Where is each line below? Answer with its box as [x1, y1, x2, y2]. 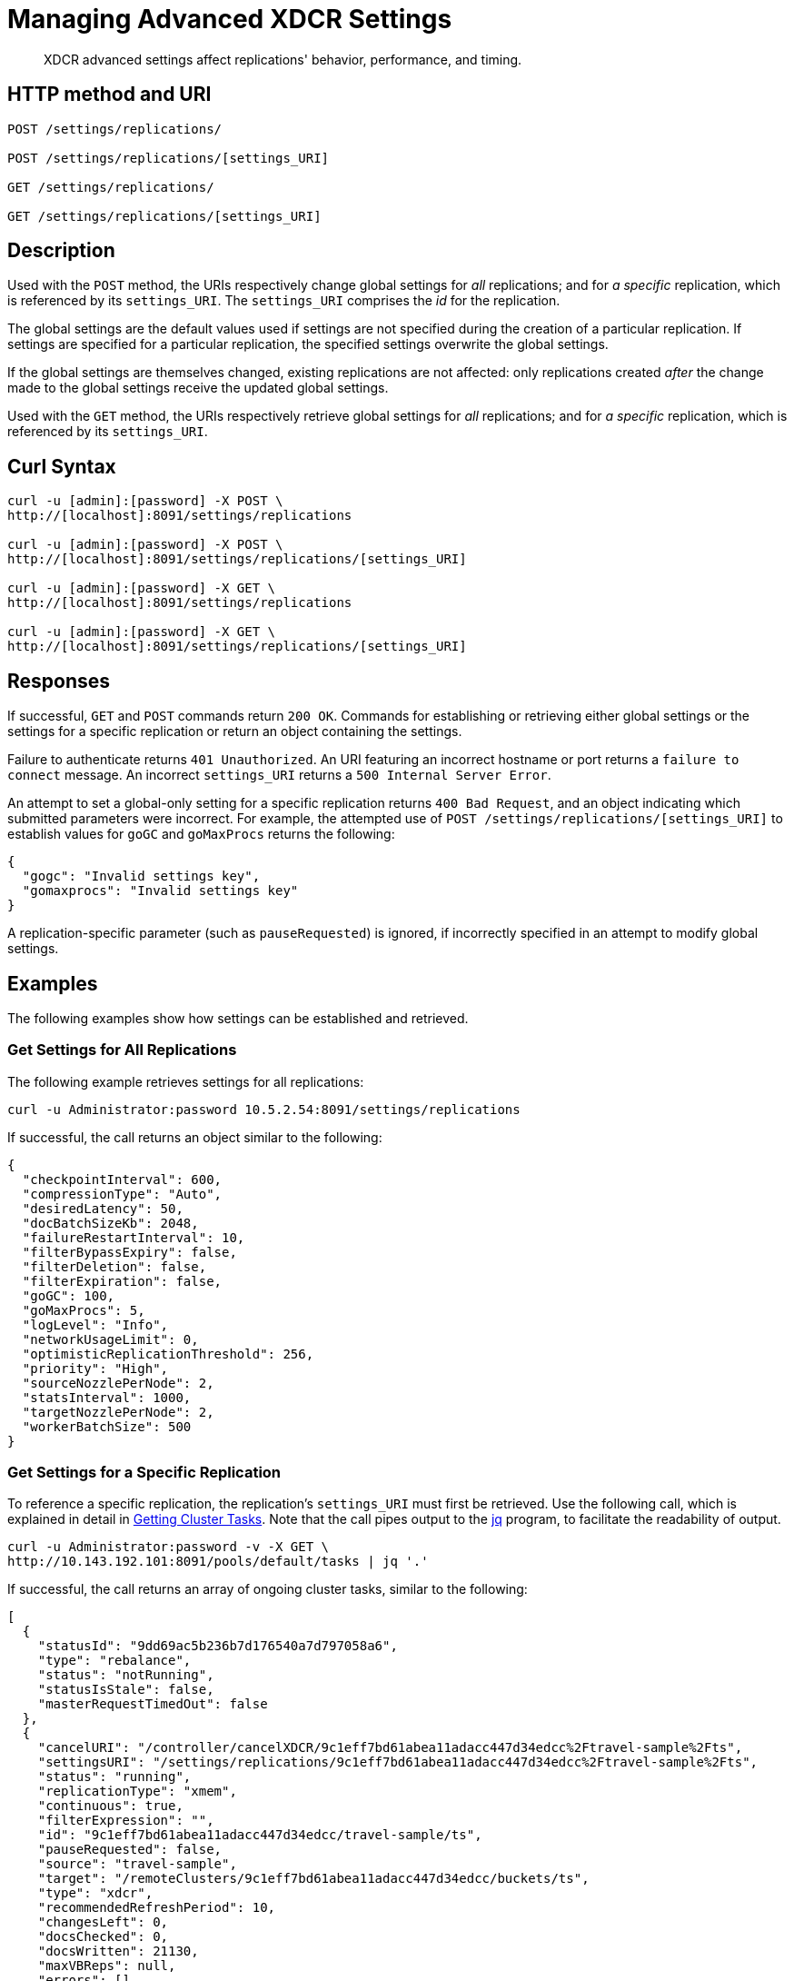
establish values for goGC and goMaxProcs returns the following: [7, 826, 395, 842]
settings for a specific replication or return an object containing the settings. [7, 723, 462, 740]
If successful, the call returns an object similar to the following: [7, 1129, 382, 1145]
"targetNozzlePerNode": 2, [22, 1404, 214, 1419]
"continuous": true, [37, 1798, 184, 1814]
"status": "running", [37, 1769, 192, 1785]
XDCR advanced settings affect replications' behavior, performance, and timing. [44, 51, 522, 67]
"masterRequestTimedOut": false [37, 1697, 268, 1712]
